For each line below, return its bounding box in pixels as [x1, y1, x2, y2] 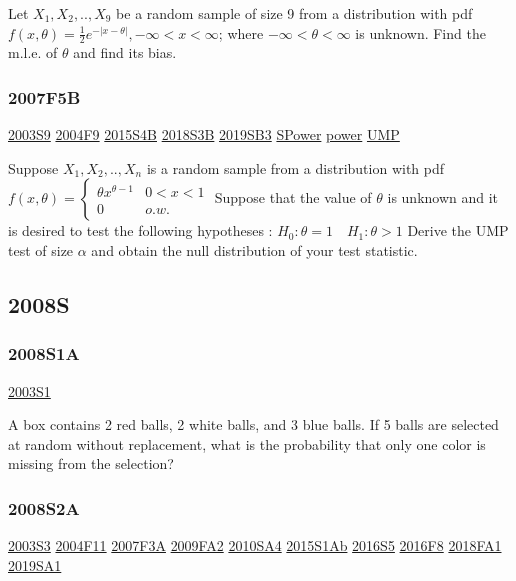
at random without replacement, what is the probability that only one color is [8, 433, 486, 454]
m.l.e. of [8, 42, 58, 63]
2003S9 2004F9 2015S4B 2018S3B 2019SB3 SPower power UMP [8, 124, 400, 145]
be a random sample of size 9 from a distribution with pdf [116, 3, 473, 23]
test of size [8, 240, 74, 261]
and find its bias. [73, 42, 177, 63]
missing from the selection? [8, 453, 174, 474]
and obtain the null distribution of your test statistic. [91, 240, 418, 261]
